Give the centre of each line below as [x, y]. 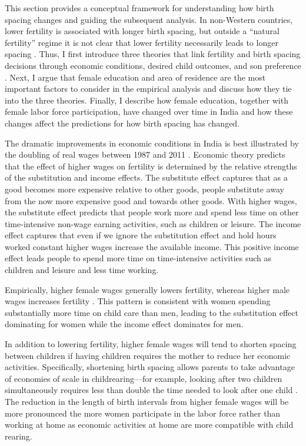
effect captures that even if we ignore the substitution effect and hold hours [141, 235]
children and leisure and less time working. [82, 270]
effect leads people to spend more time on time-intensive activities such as [138, 258]
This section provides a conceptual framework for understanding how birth [139, 8]
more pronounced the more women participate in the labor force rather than [143, 413]
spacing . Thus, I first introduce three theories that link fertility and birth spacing [153, 54]
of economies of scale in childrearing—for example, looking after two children [144, 378]
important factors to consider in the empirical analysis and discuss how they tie [148, 89]
